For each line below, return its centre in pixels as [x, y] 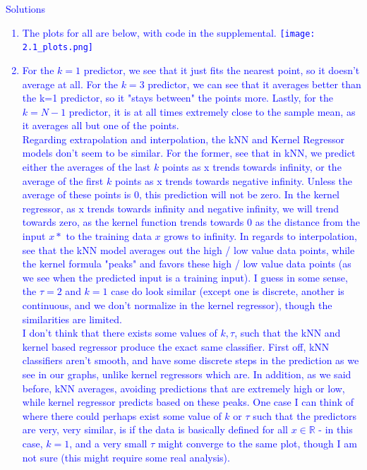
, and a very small [108, 443]
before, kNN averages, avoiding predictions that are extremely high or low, [183, 388]
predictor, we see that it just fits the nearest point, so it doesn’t [222, 70]
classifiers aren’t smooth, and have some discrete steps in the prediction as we [191, 360]
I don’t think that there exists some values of [120, 333]
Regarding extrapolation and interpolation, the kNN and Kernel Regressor [183, 139]
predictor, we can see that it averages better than [254, 84]
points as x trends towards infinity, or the [252, 167]
